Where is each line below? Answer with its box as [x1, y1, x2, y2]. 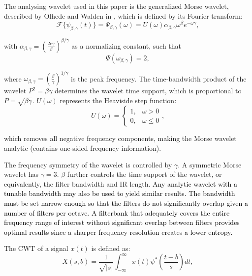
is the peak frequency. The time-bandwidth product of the [71, 73, 247, 83]
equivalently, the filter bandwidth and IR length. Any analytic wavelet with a [4, 178, 237, 189]
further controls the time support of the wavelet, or [67, 169, 222, 179]
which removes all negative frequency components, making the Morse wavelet [4, 133, 237, 143]
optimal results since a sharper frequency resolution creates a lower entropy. [4, 226, 233, 237]
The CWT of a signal [4, 243, 68, 253]
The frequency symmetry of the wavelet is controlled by [4, 159, 172, 169]
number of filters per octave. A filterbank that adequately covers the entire [4, 207, 230, 218]
